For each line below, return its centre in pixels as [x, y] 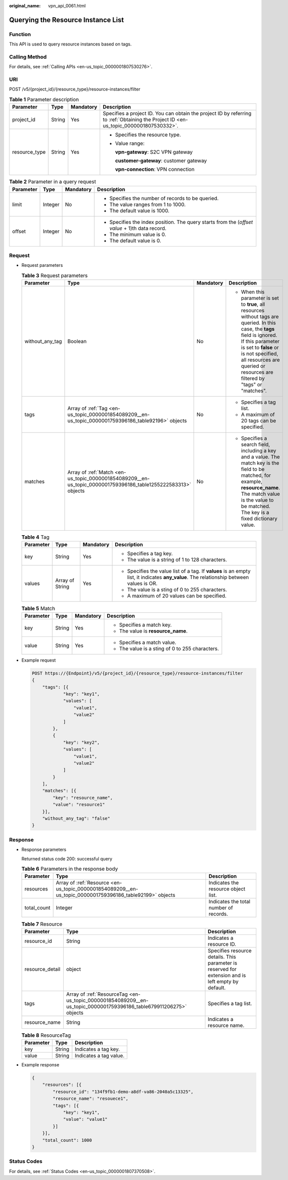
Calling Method [28, 57]
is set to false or [260, 347]
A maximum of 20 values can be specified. [177, 596]
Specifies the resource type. [148, 135]
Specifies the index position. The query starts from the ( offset [181, 222]
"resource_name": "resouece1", [90, 1099]
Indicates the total [229, 902]
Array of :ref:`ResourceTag [97, 994]
